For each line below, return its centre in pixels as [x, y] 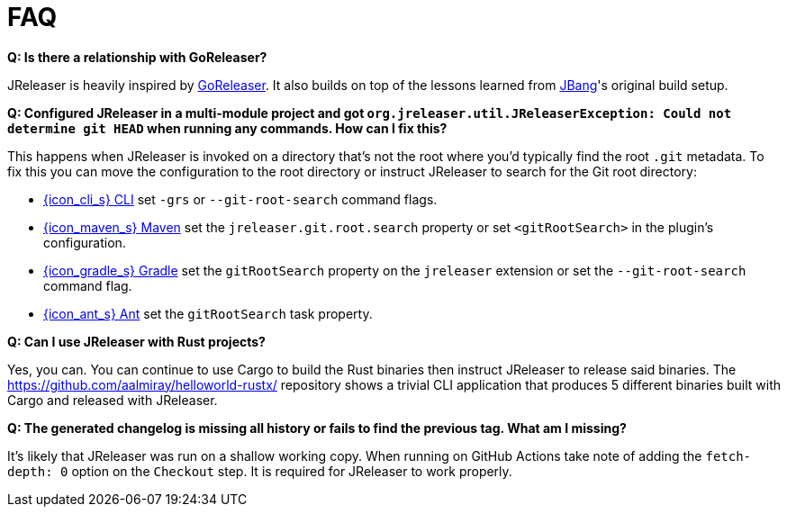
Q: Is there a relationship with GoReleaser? [137, 57]
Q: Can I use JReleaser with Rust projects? [136, 341]
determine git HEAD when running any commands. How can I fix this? [227, 128]
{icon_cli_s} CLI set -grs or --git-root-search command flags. [240, 199]
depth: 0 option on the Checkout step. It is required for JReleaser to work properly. [260, 471]
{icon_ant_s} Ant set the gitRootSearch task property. [208, 313]
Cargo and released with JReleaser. [113, 400]
